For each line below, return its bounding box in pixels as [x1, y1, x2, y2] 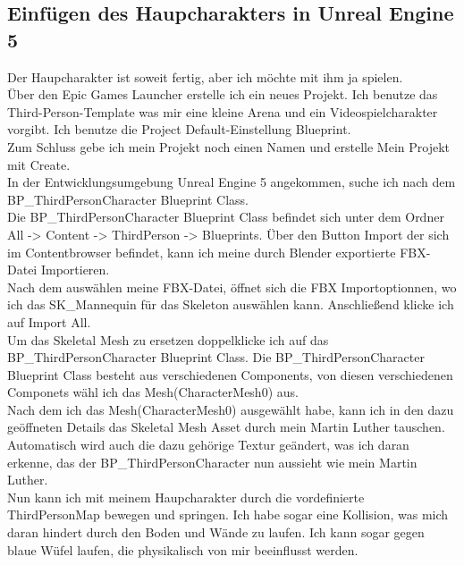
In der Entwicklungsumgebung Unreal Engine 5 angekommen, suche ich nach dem [7, 173, 456, 191]
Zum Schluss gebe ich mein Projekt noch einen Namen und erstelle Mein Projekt [7, 137, 451, 156]
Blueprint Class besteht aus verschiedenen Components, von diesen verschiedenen [7, 365, 453, 384]
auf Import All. [7, 312, 91, 331]
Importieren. [40, 260, 110, 279]
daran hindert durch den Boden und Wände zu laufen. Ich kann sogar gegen [7, 523, 425, 542]
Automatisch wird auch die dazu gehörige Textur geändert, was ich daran [7, 435, 409, 454]
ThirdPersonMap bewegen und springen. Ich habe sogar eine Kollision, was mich [7, 505, 449, 524]
